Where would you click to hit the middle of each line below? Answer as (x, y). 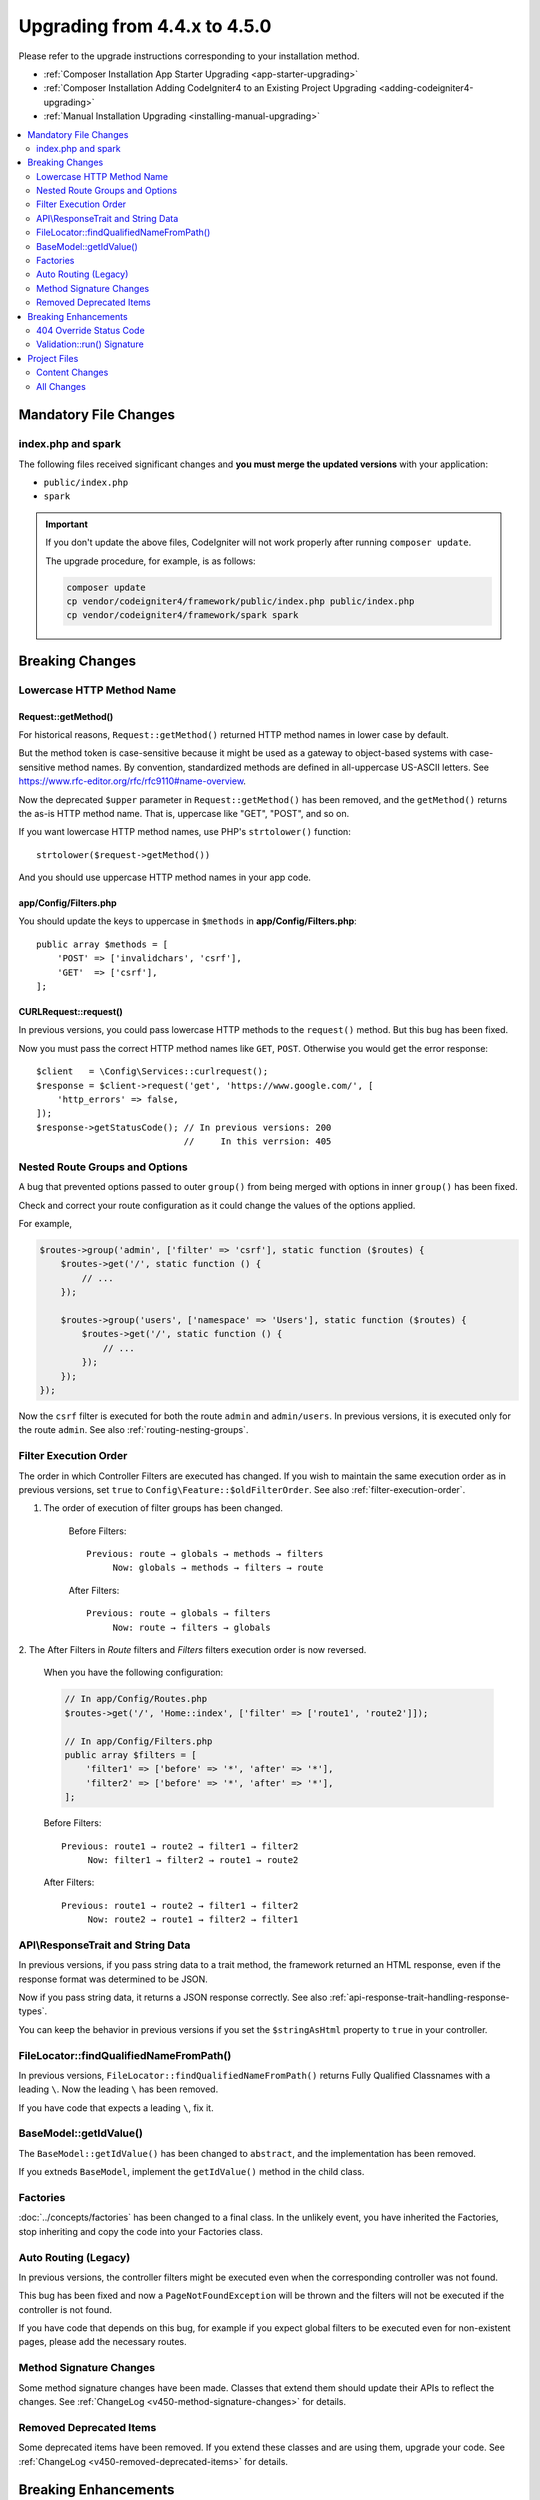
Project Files (53, 358)
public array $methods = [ (102, 944)
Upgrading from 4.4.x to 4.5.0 (145, 26)
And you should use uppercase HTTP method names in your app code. (165, 877)
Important (67, 524)
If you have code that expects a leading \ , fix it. (116, 2107)
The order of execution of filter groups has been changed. (163, 1508)
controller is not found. (65, 2309)
